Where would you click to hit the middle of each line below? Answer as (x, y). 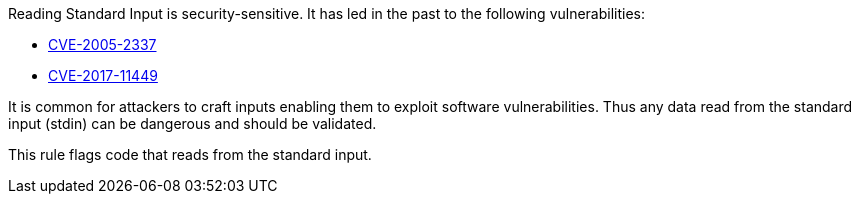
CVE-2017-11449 (103, 75)
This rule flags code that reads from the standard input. (190, 154)
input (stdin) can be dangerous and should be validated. (192, 123)
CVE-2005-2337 (102, 44)
